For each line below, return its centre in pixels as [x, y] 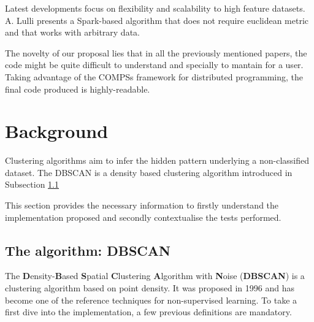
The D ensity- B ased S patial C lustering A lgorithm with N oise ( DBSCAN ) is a [155, 276]
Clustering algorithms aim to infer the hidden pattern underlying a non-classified [157, 160]
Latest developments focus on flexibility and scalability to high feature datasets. [155, 8]
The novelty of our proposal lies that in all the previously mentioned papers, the [156, 52]
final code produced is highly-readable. [78, 89]
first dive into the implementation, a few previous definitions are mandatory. [148, 312]
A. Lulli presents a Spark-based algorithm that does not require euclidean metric [157, 20]
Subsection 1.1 [32, 184]
